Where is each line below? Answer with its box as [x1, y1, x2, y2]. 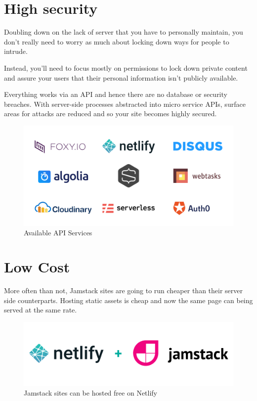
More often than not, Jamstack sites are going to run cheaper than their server [4, 285, 243, 296]
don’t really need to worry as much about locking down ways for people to [4, 36, 229, 46]
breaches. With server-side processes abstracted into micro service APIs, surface [4, 98, 246, 109]
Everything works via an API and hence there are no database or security [4, 89, 227, 99]
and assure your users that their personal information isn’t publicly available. [4, 72, 238, 83]
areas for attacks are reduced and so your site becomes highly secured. [4, 108, 217, 119]
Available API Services [24, 227, 92, 238]
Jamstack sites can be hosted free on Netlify [24, 388, 158, 398]
